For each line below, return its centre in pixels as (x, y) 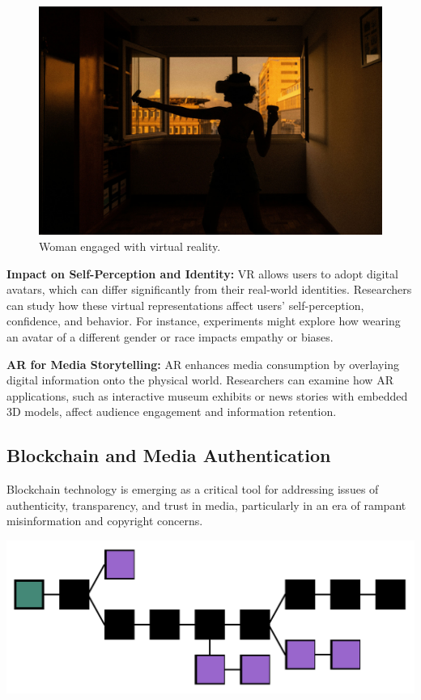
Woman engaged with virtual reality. (130, 246)
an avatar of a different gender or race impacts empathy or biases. (170, 336)
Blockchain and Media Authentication (169, 455)
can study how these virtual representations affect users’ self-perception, (185, 305)
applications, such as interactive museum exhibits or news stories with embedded (207, 395)
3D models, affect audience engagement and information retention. (172, 412)
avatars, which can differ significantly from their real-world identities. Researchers (209, 289)
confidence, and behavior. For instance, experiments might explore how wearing (204, 321)
